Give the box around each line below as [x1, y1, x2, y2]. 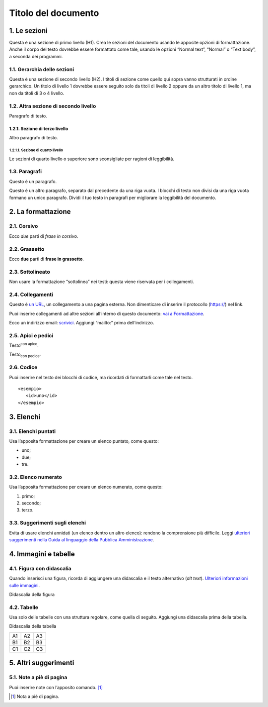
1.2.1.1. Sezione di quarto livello [9, 148, 64, 153]
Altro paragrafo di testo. [9, 135, 58, 141]
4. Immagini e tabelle [9, 550, 75, 558]
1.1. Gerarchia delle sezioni [9, 66, 74, 73]
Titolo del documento [9, 7, 99, 18]
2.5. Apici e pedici [9, 332, 54, 339]
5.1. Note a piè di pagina [9, 674, 67, 681]
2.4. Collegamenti [9, 291, 53, 298]
